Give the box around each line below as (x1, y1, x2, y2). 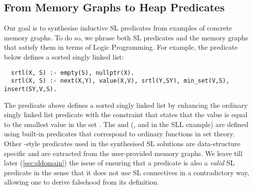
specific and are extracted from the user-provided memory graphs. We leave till (4, 148, 243, 158)
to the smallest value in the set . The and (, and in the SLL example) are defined (4, 119, 249, 129)
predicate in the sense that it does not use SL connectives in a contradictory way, (4, 167, 250, 177)
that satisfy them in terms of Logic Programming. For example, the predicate (4, 42, 238, 52)
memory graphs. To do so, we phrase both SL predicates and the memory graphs (4, 32, 248, 42)
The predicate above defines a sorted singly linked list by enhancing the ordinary (4, 99, 248, 110)
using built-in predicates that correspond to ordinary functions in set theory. (4, 128, 235, 139)
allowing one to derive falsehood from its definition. (4, 177, 159, 187)
